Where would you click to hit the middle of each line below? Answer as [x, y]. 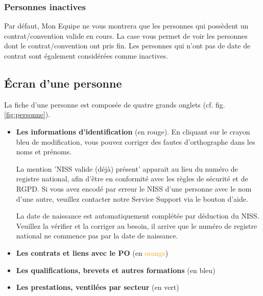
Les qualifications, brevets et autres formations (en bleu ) [116, 270]
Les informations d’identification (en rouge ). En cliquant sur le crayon [133, 131]
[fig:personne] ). [27, 114]
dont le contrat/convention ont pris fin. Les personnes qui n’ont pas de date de [127, 46]
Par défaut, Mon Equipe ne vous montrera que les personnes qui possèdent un [126, 26]
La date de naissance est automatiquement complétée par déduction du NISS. [138, 216]
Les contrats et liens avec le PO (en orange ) [92, 252]
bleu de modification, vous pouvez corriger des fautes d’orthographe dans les [136, 141]
